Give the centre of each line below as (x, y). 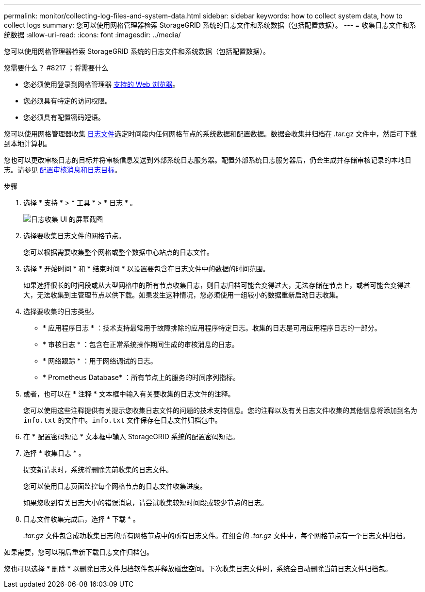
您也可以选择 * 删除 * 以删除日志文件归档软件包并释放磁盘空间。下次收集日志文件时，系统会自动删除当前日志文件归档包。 (198, 568)
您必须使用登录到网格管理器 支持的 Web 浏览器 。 (101, 84)
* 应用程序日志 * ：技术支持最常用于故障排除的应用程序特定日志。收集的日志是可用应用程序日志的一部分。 (212, 328)
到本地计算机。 (28, 143)
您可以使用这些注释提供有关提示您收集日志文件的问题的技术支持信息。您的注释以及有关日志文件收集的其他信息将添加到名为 (220, 410)
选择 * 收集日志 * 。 (54, 453)
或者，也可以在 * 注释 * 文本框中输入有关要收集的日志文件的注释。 (129, 394)
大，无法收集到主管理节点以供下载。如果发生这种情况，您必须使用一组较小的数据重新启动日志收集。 (183, 295)
